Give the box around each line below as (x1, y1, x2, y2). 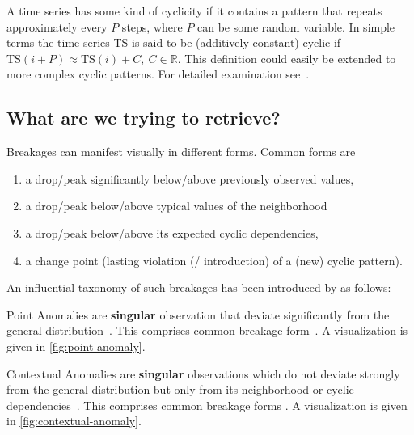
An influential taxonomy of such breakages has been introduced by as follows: (6, 279, 391, 296)
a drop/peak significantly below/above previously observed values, (25, 170, 354, 187)
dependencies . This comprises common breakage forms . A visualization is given (6, 396, 408, 413)
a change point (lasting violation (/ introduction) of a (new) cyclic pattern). (25, 251, 403, 268)
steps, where (121, 18, 183, 35)
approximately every (6, 18, 108, 35)
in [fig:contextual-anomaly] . (6, 412, 142, 429)
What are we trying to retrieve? (6, 105, 281, 130)
